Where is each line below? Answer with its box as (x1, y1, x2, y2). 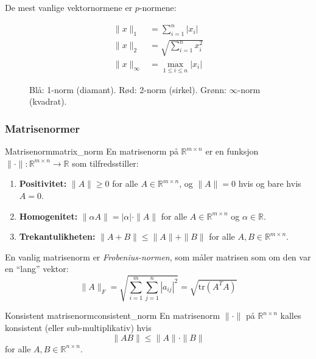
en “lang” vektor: (5, 262, 69, 275)
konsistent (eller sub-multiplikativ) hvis (5, 321, 152, 334)
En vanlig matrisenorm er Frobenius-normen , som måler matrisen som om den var (5, 250, 311, 263)
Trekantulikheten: (19, 230, 96, 243)
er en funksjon (205, 145, 259, 158)
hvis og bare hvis (238, 177, 301, 190)
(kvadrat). (29, 95, 67, 108)
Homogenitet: (19, 209, 78, 222)
